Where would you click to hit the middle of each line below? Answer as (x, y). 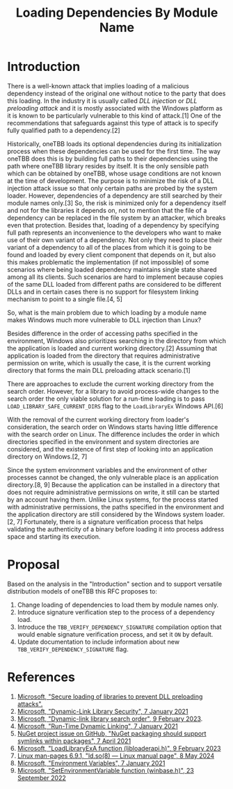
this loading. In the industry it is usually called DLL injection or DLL (102, 101)
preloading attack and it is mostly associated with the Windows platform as (115, 108)
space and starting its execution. (54, 536)
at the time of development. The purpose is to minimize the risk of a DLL (111, 181)
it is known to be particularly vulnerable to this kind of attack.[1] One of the (114, 115)
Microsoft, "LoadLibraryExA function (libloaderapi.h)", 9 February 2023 (119, 748)
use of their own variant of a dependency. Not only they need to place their (115, 240)
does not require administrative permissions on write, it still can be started (113, 492)
